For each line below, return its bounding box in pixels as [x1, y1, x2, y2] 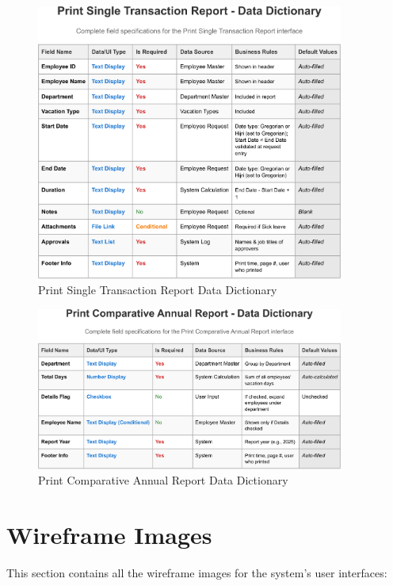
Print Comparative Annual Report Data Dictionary [38, 472, 288, 488]
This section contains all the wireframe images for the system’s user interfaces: [6, 564, 387, 580]
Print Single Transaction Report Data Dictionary [38, 282, 277, 298]
